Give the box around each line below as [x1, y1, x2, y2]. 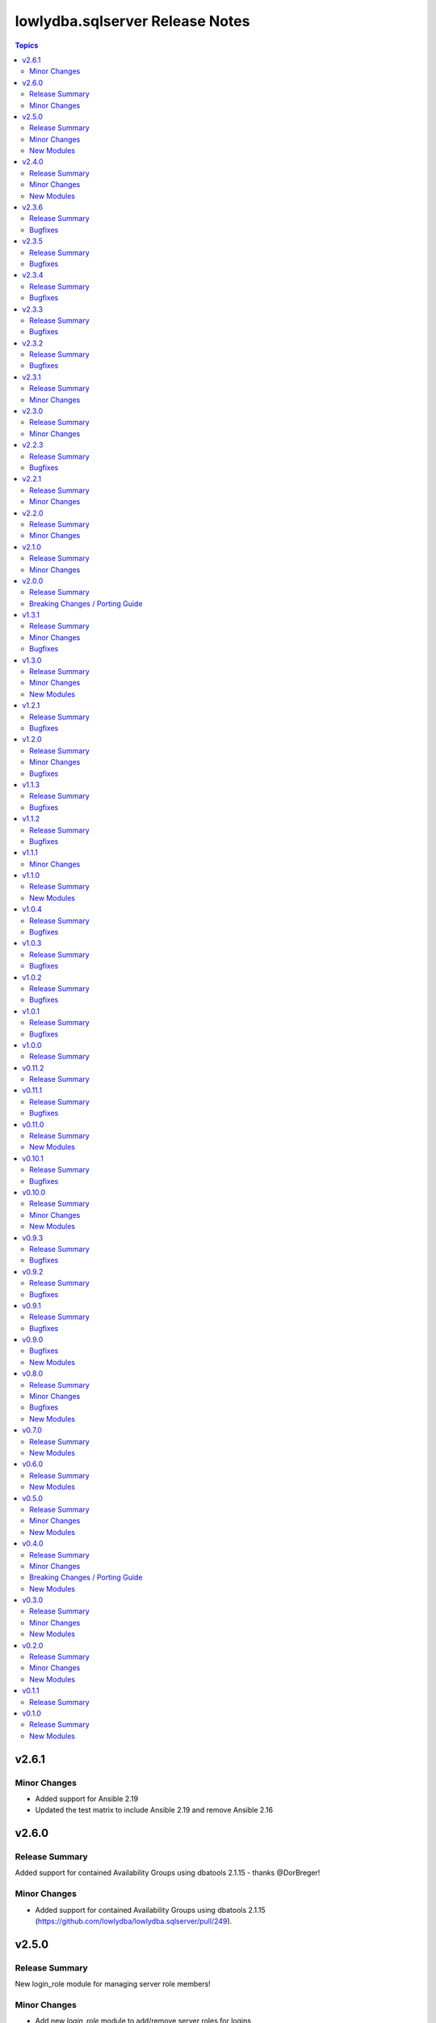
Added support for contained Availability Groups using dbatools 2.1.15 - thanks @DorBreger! [15, 1868, 321, 1877]
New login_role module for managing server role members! [15, 1979, 212, 1989]
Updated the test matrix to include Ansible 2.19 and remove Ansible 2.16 [35, 1805, 274, 1815]
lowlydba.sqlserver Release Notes [15, 12, 250, 30]
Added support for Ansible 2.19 [35, 1793, 139, 1804]
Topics [15, 40, 39, 50]
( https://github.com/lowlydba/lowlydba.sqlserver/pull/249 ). [35, 1916, 233, 1926]
